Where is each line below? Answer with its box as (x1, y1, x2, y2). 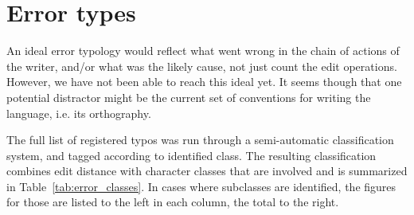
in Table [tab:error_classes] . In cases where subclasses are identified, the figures (6, 178, 396, 194)
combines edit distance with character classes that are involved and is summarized (6, 162, 408, 179)
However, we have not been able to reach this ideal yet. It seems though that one (6, 73, 402, 90)
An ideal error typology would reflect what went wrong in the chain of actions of (6, 42, 400, 59)
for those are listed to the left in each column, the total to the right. (6, 193, 339, 210)
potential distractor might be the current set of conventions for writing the (6, 88, 371, 105)
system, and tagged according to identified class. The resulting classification (6, 147, 377, 163)
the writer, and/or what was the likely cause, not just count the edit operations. (6, 57, 397, 74)
